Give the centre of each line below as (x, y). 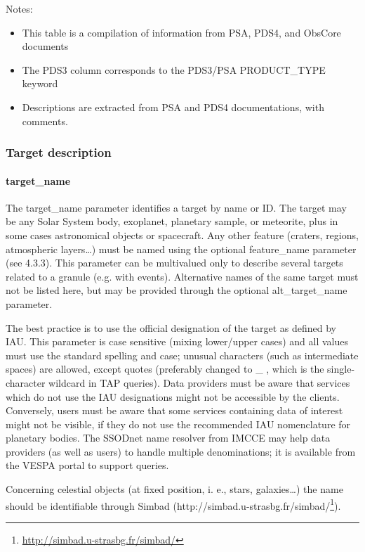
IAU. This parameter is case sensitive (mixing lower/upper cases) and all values (177, 341)
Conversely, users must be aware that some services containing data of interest (174, 410)
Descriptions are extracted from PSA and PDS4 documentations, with (173, 107)
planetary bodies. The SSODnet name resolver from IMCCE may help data (168, 438)
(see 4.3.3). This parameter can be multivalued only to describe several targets (174, 263)
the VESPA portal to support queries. (87, 465)
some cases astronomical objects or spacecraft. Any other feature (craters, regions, (182, 235)
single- (341, 369)
